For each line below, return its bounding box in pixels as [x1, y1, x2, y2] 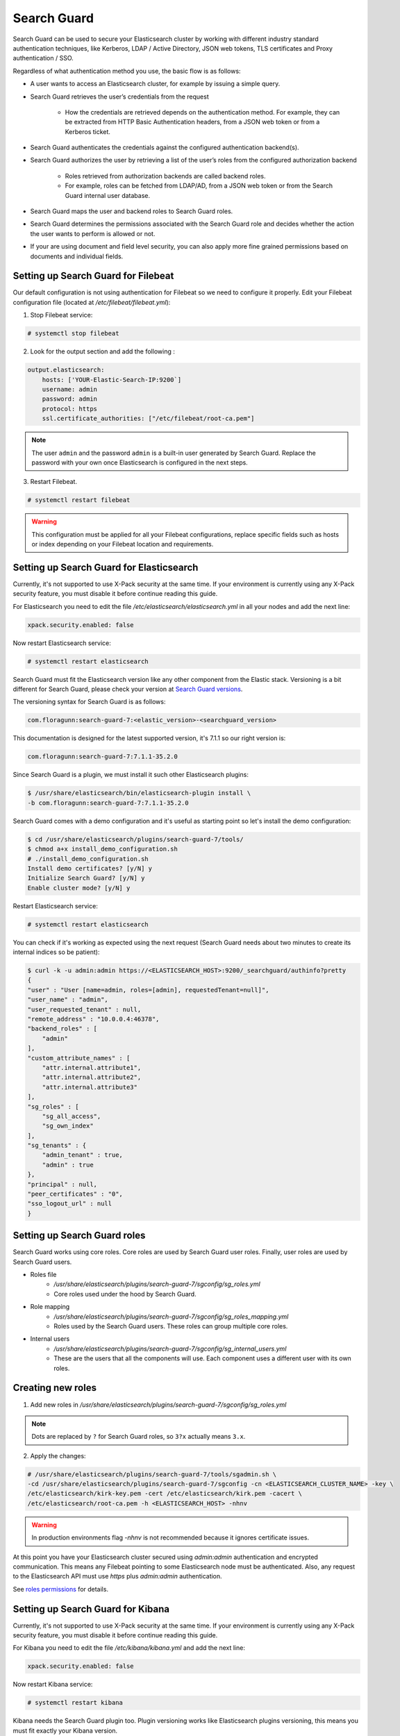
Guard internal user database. [65, 191, 151, 199]
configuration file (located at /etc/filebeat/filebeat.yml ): [12, 298, 171, 306]
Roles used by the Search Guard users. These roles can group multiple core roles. [53, 1322, 288, 1330]
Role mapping [30, 1303, 70, 1311]
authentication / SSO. [12, 54, 74, 62]
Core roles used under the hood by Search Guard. [53, 1290, 197, 1298]
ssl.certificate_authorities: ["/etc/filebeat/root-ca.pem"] [42, 415, 255, 423]
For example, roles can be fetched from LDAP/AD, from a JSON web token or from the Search [65, 181, 333, 190]
